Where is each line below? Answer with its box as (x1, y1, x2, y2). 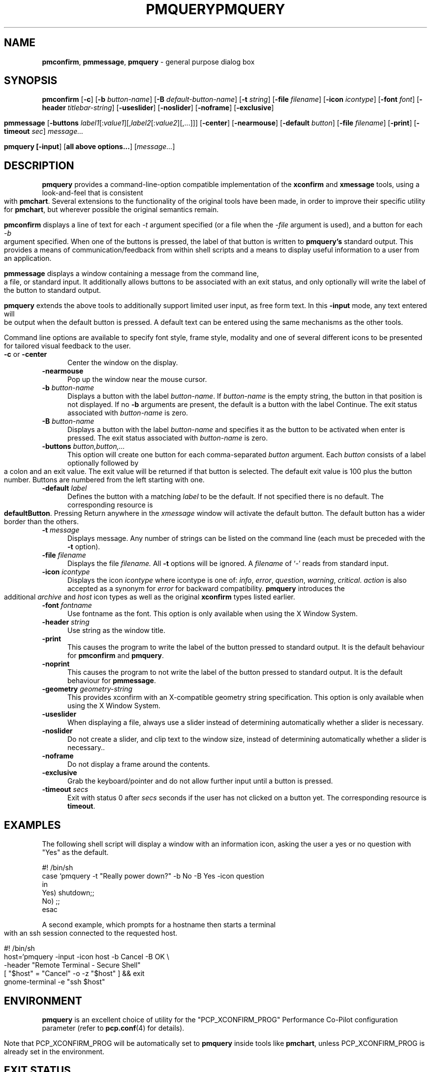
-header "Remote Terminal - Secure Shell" (4, 961, 141, 970)
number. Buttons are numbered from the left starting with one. (4, 475, 205, 484)
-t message (42, 526, 80, 535)
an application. (4, 254, 52, 263)
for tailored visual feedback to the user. (4, 342, 131, 350)
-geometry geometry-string (42, 685, 133, 694)
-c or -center (4, 350, 47, 359)
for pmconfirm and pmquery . (67, 651, 164, 660)
